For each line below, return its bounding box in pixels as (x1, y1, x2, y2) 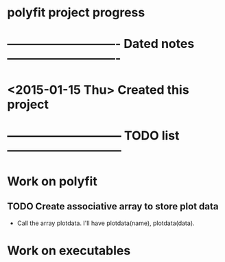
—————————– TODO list (7, 128, 180, 143)
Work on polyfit (7, 173, 97, 189)
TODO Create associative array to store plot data (7, 200, 219, 213)
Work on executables (7, 243, 131, 258)
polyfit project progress (7, 5, 145, 21)
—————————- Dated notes (7, 36, 195, 52)
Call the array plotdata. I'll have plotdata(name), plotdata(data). (16, 219, 195, 227)
